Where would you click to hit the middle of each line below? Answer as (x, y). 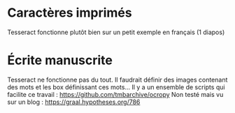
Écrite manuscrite (60, 60)
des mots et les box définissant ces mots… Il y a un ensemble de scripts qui (116, 87)
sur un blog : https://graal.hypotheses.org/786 (74, 102)
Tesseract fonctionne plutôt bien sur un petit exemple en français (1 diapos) (116, 32)
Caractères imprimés (70, 13)
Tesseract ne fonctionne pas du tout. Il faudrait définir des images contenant (117, 80)
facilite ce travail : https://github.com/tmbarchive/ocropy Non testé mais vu (115, 94)
